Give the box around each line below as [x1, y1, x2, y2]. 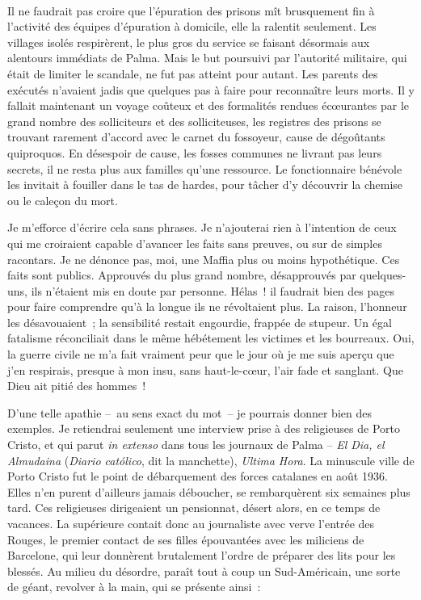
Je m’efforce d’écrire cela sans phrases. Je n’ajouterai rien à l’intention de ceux [7, 219, 397, 236]
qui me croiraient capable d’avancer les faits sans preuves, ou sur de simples [7, 234, 382, 251]
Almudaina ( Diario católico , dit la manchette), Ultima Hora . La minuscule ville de [7, 451, 415, 468]
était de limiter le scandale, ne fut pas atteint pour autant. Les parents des [7, 65, 378, 82]
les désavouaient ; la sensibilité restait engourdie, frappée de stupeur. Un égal [7, 313, 392, 330]
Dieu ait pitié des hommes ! [7, 377, 146, 394]
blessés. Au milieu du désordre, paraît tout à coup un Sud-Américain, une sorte [7, 562, 401, 579]
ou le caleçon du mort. [7, 191, 118, 208]
